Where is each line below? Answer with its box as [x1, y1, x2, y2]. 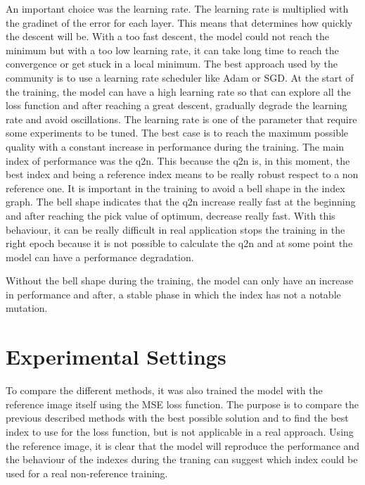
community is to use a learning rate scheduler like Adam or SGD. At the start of [6, 70, 354, 84]
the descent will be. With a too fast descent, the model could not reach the [6, 29, 329, 44]
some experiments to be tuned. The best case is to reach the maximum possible [6, 125, 349, 140]
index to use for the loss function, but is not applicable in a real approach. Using [6, 424, 354, 439]
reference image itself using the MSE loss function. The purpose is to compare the [6, 396, 359, 411]
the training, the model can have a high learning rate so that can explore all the [6, 84, 351, 99]
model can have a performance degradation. [6, 249, 194, 264]
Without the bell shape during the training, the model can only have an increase [6, 273, 354, 288]
